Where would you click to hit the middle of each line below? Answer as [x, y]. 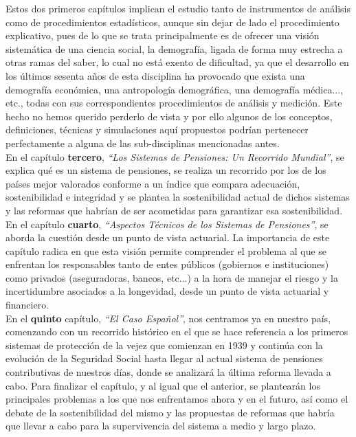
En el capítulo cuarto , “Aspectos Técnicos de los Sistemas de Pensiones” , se [167, 224]
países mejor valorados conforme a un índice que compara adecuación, [153, 183]
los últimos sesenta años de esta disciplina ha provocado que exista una [155, 75]
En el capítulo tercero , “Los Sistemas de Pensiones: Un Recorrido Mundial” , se [175, 156]
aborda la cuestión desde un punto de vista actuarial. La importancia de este [168, 237]
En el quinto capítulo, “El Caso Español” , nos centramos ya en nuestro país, [168, 318]
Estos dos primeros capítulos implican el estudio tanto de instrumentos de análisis [178, 8]
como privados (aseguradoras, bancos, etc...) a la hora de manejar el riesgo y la [172, 277]
